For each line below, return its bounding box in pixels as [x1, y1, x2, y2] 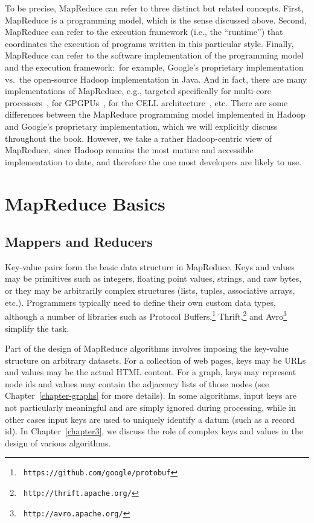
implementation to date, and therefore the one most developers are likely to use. [5, 155, 302, 168]
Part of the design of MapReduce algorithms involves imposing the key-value [5, 342, 289, 355]
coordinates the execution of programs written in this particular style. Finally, [5, 37, 294, 49]
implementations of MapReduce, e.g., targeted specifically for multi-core [5, 84, 272, 97]
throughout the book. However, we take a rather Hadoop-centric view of [5, 132, 272, 144]
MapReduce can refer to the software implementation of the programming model [5, 49, 304, 62]
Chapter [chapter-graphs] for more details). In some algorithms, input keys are [5, 389, 296, 402]
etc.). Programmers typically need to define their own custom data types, [5, 296, 276, 308]
